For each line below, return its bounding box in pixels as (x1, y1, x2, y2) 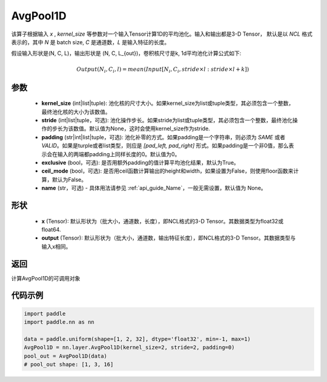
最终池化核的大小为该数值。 (41, 108, 111, 115)
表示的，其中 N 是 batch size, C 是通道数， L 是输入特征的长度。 (11, 38, 170, 45)
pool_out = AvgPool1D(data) (24, 352, 107, 360)
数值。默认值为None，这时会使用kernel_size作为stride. (73, 125, 210, 133)
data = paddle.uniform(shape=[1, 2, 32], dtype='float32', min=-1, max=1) (24, 335, 251, 342)
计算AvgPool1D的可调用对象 (11, 274, 81, 282)
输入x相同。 (41, 243, 71, 250)
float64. (41, 226, 61, 233)
